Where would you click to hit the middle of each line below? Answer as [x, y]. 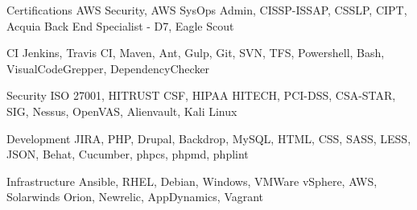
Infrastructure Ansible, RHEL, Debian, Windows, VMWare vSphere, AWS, [192, 181]
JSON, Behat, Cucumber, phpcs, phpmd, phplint [128, 154]
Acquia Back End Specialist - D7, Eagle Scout [120, 25]
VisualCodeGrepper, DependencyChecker [108, 68]
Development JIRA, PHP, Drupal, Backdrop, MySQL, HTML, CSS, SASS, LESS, [209, 138]
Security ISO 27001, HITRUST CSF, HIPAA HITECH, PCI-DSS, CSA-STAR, [201, 95]
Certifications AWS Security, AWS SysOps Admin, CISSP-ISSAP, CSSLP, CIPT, [207, 10]
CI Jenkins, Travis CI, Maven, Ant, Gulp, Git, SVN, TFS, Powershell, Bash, [196, 53]
